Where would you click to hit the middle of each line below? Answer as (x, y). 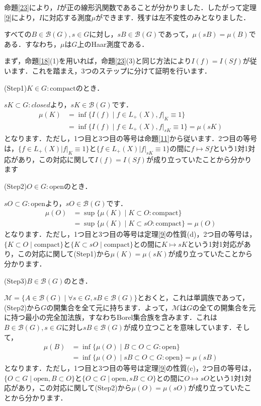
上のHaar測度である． (113, 44)
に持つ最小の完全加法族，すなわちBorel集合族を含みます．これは (111, 317)
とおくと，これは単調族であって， (193, 297)
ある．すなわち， (32, 44)
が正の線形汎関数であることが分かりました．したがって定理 (158, 7)
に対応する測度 (67, 17)
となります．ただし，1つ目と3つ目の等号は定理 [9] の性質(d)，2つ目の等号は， (130, 234)
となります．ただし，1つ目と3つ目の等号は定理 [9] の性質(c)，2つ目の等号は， (130, 368)
